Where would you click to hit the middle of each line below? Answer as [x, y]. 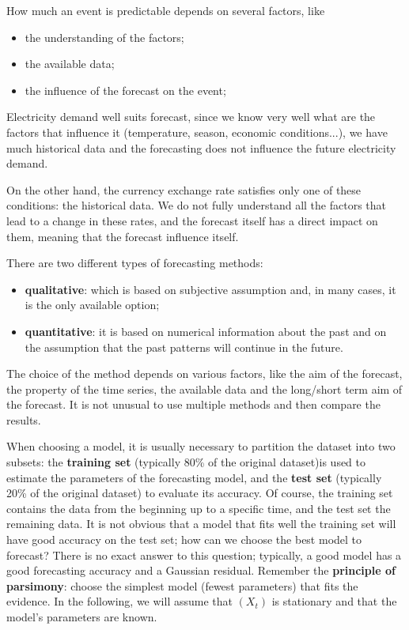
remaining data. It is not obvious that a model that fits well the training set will [201, 524]
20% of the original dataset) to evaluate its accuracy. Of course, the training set [200, 493]
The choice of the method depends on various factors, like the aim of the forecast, [204, 373]
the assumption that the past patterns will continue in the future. [184, 347]
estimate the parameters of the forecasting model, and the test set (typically [194, 477]
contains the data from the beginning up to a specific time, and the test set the [199, 508]
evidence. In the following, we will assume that [119, 601]
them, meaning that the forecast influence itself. [123, 236]
